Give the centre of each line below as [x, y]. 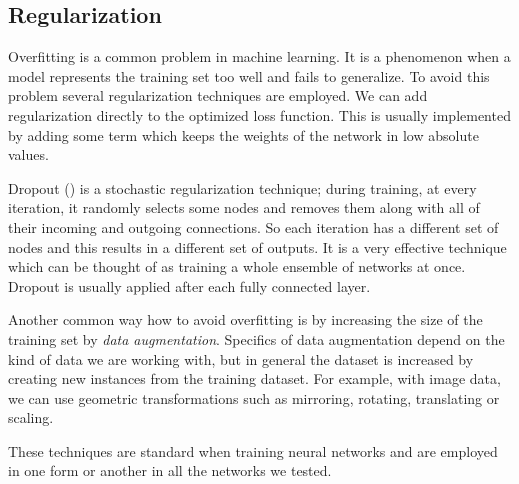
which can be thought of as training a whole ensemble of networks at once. [237, 266]
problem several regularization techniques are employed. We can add [218, 95]
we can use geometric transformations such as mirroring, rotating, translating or [254, 397]
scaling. [31, 417]
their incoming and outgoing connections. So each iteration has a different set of [253, 226]
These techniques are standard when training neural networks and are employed [253, 450]
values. [28, 154]
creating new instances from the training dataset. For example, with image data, [254, 378]
